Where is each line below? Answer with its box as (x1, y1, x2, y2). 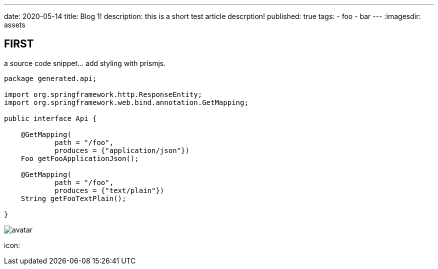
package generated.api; (4, 74, 97, 82)
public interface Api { (4, 114, 97, 122)
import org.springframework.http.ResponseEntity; (4, 90, 202, 98)
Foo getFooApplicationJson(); (20, 154, 139, 162)
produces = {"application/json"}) (54, 146, 189, 154)
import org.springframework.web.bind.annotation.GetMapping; (4, 98, 248, 106)
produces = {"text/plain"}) (54, 186, 164, 194)
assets (4, 20, 25, 29)
